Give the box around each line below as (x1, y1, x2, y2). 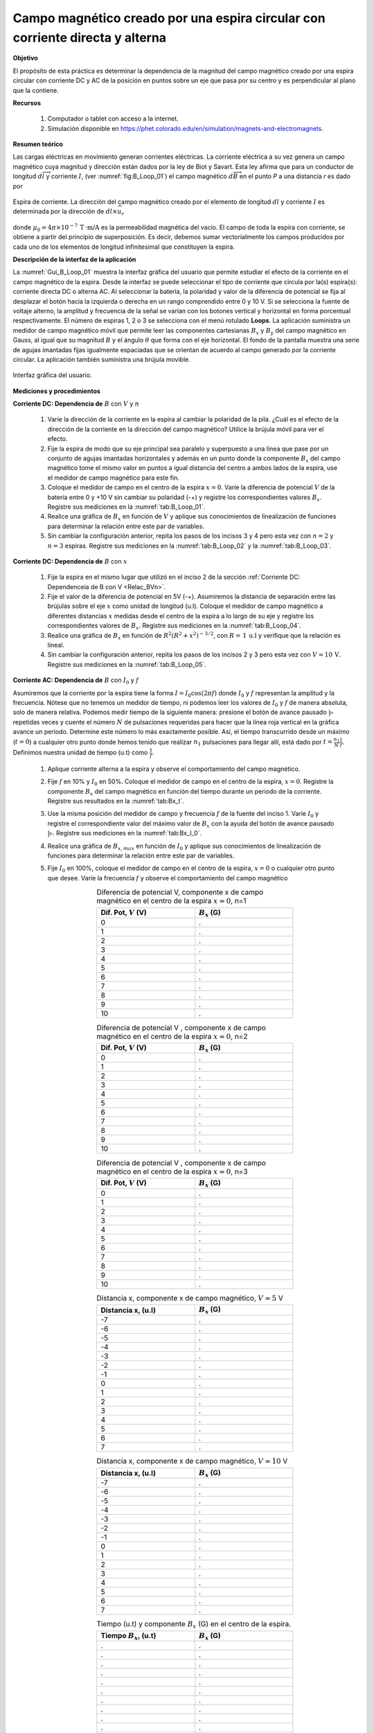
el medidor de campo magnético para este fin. (47, 473, 179, 482)
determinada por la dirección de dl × (12, 207, 118, 216)
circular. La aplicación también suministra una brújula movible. (12, 355, 190, 363)
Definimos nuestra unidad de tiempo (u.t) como (12, 749, 148, 757)
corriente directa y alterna (12, 30, 166, 45)
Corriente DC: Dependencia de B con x (12, 557, 127, 565)
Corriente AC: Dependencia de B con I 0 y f (12, 676, 139, 686)
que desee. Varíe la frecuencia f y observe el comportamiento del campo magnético (47, 873, 288, 882)
